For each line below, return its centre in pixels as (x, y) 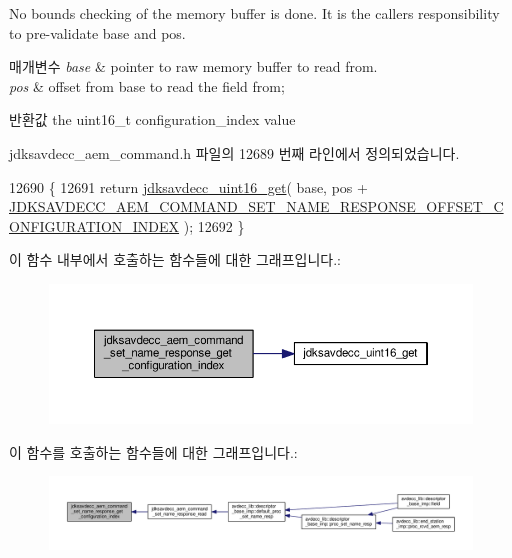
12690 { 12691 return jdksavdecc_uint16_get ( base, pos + (188, 186)
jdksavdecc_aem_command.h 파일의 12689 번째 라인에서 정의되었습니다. (234, 152)
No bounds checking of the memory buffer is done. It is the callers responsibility (254, 13)
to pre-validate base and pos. (97, 32)
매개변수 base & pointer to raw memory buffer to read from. (193, 66)
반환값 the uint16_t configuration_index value (152, 119)
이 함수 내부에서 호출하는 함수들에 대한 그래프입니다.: (175, 259)
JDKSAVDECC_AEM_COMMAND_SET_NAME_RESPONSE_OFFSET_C (256, 206)
